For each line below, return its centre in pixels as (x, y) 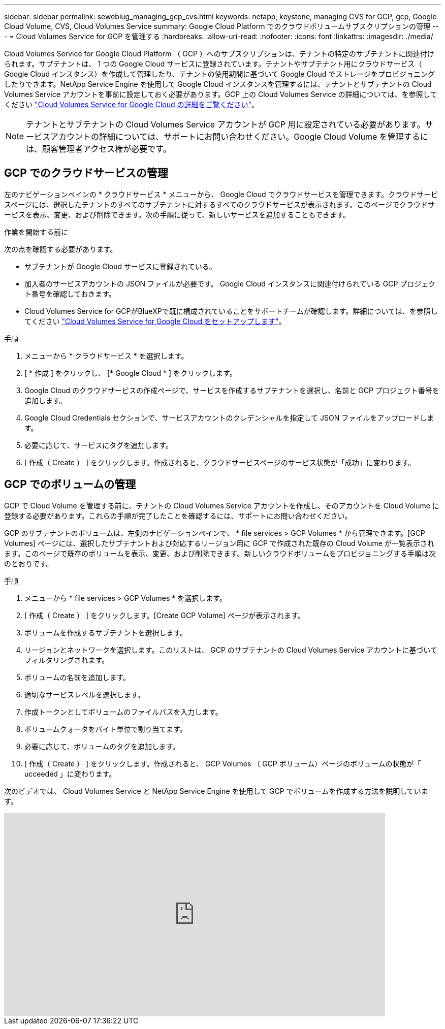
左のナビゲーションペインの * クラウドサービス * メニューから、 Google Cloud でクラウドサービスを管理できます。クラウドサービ (221, 194)
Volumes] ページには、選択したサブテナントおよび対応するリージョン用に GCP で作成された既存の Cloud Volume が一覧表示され (219, 543)
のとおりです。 (29, 563)
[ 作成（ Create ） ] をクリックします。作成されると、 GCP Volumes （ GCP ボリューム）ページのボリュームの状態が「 (223, 763)
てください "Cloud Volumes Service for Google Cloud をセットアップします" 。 (155, 321)
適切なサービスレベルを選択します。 (85, 694)
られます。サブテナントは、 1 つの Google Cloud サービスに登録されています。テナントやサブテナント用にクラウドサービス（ (213, 64)
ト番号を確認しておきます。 (70, 294)
